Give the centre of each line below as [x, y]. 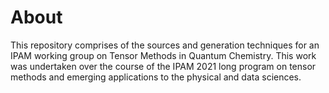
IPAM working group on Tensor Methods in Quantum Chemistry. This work [163, 55]
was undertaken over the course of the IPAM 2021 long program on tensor [163, 66]
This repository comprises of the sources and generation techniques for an [165, 45]
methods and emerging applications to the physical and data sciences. [156, 77]
